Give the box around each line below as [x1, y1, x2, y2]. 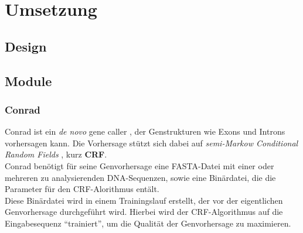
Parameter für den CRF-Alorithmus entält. [5, 183, 159, 195]
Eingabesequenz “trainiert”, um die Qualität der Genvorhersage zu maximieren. [5, 217, 291, 229]
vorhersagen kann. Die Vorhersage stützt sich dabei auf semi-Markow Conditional [5, 136, 298, 149]
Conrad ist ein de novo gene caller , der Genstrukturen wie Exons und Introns [5, 125, 285, 138]
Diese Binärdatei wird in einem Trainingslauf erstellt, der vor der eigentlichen [5, 194, 283, 206]
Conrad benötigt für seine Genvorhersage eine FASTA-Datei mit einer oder [5, 159, 274, 172]
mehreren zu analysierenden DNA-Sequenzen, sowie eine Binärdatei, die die [5, 171, 276, 183]
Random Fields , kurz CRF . [5, 148, 107, 160]
